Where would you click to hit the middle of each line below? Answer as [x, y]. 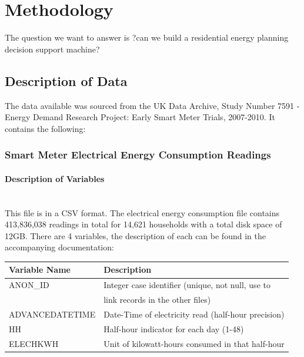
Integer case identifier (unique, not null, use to [187, 285]
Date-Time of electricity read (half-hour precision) [194, 314]
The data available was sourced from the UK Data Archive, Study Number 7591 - [152, 105]
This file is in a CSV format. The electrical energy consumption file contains [142, 212]
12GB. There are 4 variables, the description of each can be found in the [135, 235]
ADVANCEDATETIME [52, 314]
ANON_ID [29, 285]
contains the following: [45, 128]
